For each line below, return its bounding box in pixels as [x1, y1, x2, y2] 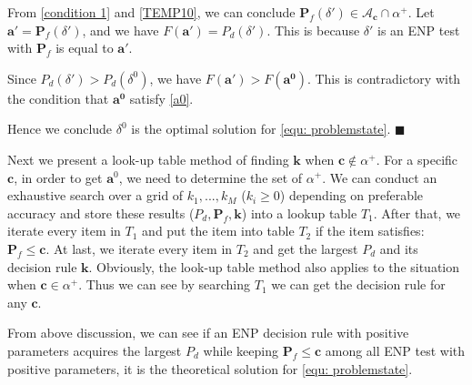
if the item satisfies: [315, 221, 425, 240]
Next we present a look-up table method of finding [7, 149, 289, 168]
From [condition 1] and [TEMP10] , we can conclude [7, 3, 296, 21]
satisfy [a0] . [129, 88, 194, 107]
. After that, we [373, 203, 461, 222]
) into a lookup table [241, 203, 357, 222]
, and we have [82, 20, 159, 39]
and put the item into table [142, 221, 295, 240]
